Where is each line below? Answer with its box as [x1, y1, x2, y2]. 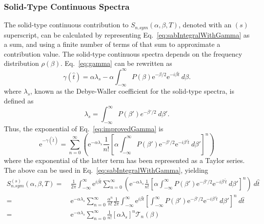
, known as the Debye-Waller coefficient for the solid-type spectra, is [30, 86, 234, 96]
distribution [4, 58, 39, 68]
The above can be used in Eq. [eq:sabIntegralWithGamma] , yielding [4, 165, 208, 175]
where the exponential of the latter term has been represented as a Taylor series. [4, 155, 245, 165]
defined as [4, 95, 34, 105]
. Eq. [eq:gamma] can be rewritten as [61, 58, 172, 68]
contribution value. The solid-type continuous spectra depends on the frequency [4, 48, 243, 59]
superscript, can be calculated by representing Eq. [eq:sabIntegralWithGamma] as [4, 29, 250, 40]
